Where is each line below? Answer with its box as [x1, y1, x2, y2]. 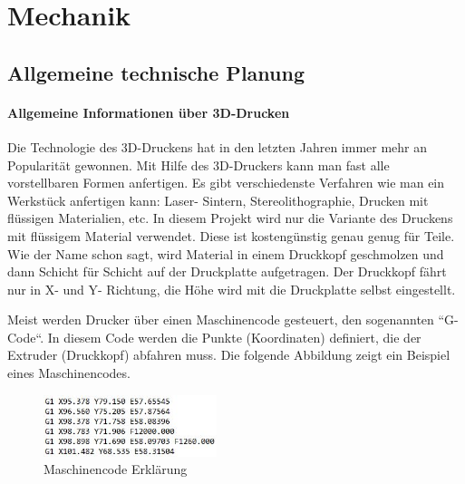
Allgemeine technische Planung [7, 58, 305, 86]
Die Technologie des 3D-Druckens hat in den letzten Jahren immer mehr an [7, 137, 428, 156]
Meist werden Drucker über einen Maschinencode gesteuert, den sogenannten [7, 310, 434, 329]
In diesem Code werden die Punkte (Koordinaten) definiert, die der [47, 327, 421, 346]
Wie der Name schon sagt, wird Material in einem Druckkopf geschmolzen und [7, 244, 444, 263]
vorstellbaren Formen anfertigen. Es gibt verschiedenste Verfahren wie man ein [7, 173, 445, 192]
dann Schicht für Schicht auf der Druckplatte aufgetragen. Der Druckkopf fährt [7, 262, 447, 281]
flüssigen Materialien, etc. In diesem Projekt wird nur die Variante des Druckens [7, 208, 453, 227]
